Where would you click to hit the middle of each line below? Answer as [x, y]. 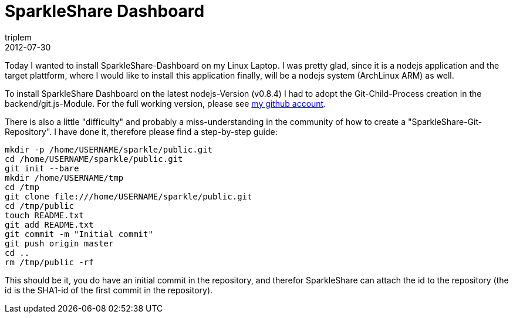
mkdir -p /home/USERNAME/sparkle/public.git [109, 149]
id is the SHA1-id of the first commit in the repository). [109, 290]
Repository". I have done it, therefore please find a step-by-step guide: [141, 131]
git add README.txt [49, 224]
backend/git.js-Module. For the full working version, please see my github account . [166, 103]
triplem [18, 37]
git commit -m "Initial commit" [79, 234]
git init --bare [42, 168]
